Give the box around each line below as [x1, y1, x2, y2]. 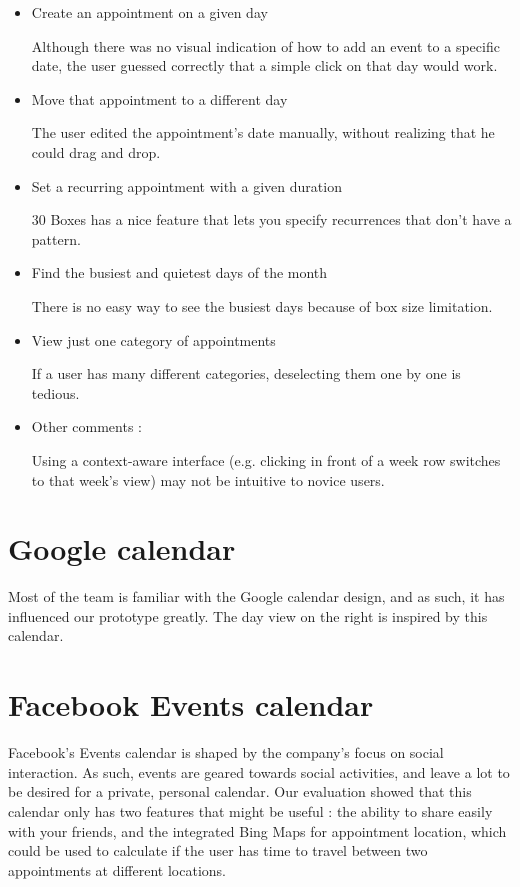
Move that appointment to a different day [31, 88, 288, 109]
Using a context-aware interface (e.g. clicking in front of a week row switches [31, 449, 501, 470]
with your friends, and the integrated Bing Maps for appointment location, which [8, 820, 507, 841]
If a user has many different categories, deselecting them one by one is [31, 363, 461, 384]
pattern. [31, 228, 81, 249]
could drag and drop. [31, 141, 161, 162]
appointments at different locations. [8, 859, 226, 880]
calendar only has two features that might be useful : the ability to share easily [8, 800, 493, 821]
